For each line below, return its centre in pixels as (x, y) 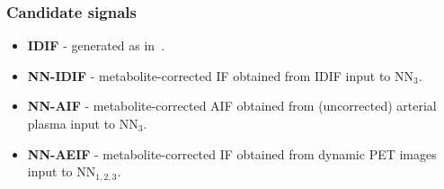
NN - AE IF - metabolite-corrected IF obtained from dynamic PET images (232, 153)
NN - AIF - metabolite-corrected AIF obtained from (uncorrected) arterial (232, 106)
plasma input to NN (83, 123)
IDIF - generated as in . (96, 45)
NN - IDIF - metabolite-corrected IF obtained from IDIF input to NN (221, 75)
